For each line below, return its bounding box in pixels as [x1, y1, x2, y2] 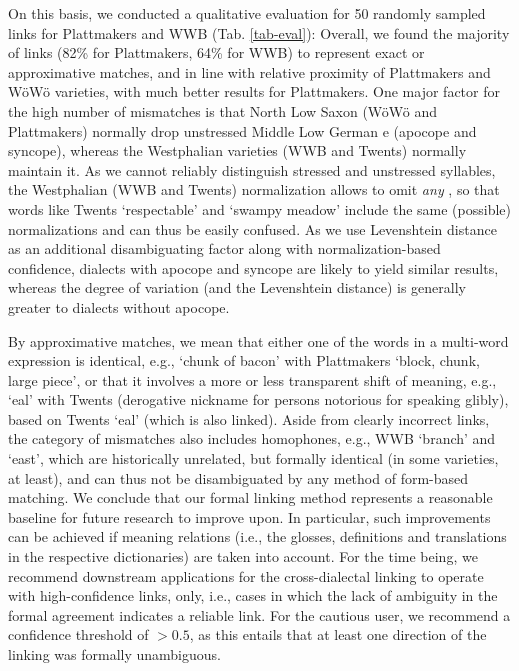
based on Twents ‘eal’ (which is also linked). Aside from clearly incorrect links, [8, 408, 490, 429]
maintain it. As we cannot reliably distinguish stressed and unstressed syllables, [8, 159, 496, 180]
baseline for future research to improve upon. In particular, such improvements [8, 506, 491, 527]
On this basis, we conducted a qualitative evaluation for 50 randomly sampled [8, 3, 486, 23]
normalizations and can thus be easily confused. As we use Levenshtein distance [8, 218, 497, 239]
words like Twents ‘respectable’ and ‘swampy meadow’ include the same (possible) [8, 198, 512, 219]
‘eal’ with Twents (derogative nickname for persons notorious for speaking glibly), [8, 389, 509, 410]
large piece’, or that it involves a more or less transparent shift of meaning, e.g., [8, 369, 497, 390]
